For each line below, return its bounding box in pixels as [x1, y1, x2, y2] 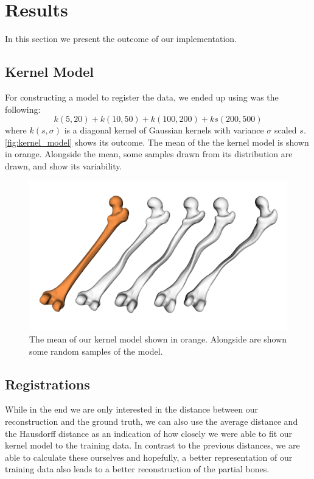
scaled [274, 124, 297, 137]
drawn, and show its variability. [5, 159, 122, 172]
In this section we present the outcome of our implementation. [5, 32, 237, 45]
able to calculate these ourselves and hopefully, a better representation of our [5, 450, 293, 463]
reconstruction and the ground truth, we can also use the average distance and [5, 415, 298, 428]
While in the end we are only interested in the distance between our [5, 403, 258, 416]
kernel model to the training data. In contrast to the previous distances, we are [5, 439, 300, 452]
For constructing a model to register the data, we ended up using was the [5, 90, 279, 103]
